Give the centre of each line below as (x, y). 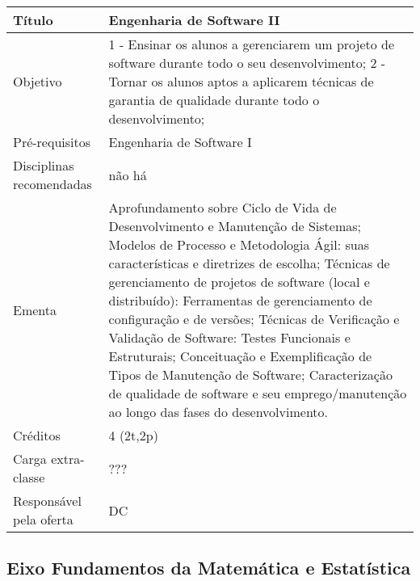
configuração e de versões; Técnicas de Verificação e (254, 319)
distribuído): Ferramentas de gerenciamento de (240, 300)
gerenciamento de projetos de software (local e (239, 282)
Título (33, 20)
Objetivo (38, 81)
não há (128, 175)
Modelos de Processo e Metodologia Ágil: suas (239, 244)
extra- (68, 459)
